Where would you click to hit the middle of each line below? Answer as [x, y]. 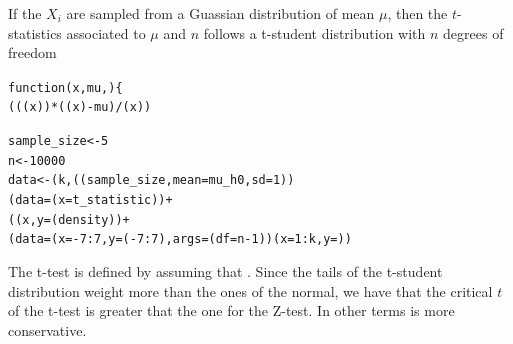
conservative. [47, 329]
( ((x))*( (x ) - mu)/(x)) [80, 107]
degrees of [473, 32]
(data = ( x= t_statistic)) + [90, 200]
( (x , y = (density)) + [69, 219]
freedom [32, 52]
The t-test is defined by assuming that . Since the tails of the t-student [225, 271]
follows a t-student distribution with [314, 32]
